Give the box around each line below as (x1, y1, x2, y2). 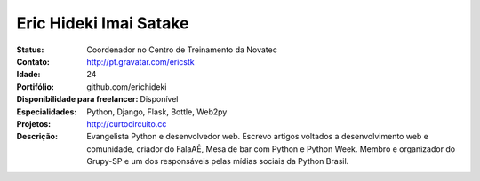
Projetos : (16, 118, 52, 129)
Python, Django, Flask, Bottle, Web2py (86, 106, 228, 117)
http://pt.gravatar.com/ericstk (86, 56, 195, 67)
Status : (16, 44, 44, 55)
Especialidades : (16, 106, 77, 117)
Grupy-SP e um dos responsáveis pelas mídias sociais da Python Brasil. (86, 156, 349, 167)
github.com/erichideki (86, 81, 167, 92)
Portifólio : (16, 81, 55, 92)
